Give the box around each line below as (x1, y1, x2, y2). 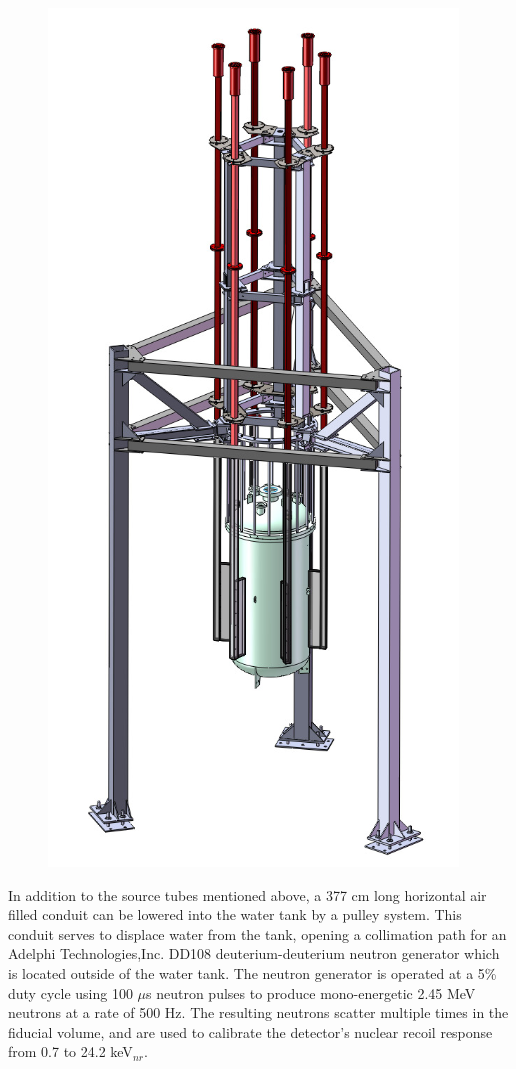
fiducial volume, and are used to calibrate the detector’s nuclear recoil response (8, 1021, 493, 1042)
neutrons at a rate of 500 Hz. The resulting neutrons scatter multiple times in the (8, 1002, 509, 1023)
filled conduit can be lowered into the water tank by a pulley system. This (8, 904, 462, 925)
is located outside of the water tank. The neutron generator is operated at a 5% (8, 962, 497, 983)
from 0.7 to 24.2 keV (8, 1041, 133, 1062)
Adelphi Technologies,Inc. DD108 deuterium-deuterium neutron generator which (8, 943, 500, 964)
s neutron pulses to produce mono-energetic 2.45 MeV (146, 982, 476, 1003)
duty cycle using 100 (8, 982, 133, 1003)
